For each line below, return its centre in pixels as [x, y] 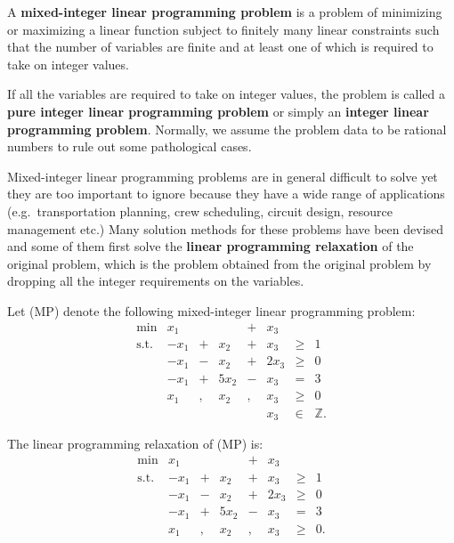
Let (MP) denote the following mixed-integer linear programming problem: [211, 310]
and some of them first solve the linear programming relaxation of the [211, 246]
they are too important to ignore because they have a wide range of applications [226, 194]
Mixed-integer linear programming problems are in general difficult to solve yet [223, 176]
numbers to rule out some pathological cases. [130, 146]
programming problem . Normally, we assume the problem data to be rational [227, 129]
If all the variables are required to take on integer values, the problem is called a [226, 94]
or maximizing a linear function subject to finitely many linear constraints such [223, 29]
